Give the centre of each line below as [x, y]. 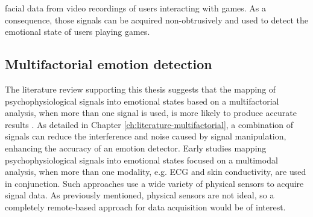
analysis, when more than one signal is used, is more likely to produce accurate [151, 113]
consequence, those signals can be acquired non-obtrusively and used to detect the [156, 20]
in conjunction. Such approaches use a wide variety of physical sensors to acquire [154, 183]
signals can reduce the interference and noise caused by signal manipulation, [146, 136]
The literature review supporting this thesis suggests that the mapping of [141, 89]
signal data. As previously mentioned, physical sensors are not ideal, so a [140, 195]
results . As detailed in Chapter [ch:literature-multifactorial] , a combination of [149, 124]
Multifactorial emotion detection [109, 64]
